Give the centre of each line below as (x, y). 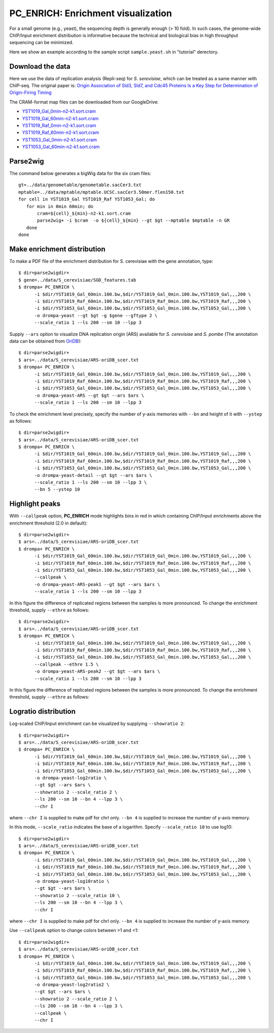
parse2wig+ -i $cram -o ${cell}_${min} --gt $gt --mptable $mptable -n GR (133, 220)
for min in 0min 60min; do (60, 206)
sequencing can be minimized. (41, 43)
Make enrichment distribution (58, 249)
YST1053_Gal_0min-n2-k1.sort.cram (60, 140)
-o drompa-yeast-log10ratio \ (72, 881)
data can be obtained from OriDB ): (45, 341)
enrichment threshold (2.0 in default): (48, 523)
